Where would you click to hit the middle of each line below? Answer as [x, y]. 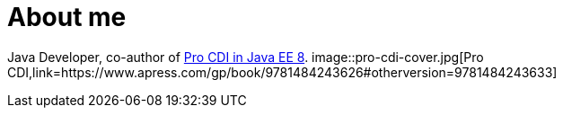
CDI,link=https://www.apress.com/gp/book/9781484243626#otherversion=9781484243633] [282, 72]
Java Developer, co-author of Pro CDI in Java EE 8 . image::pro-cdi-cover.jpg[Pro [246, 57]
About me [67, 17]
